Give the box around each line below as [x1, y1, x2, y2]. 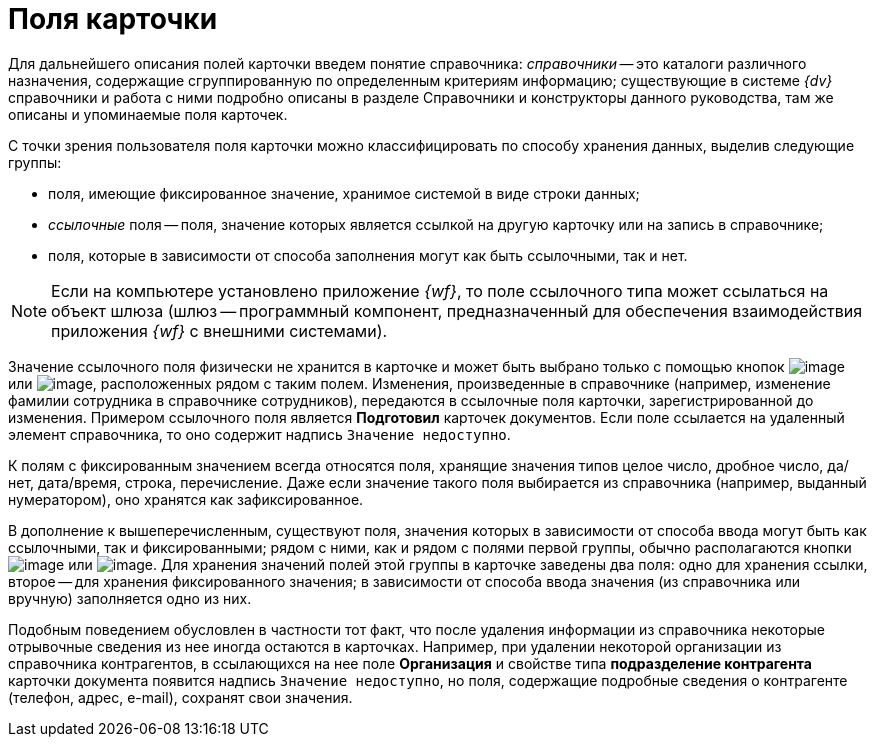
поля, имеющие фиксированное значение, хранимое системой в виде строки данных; [48, 184, 640, 202]
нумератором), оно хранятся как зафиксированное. [8, 490, 364, 508]
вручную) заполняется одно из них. [8, 589, 252, 607]
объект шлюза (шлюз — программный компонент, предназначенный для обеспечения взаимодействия [51, 300, 863, 321]
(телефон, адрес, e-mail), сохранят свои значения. [8, 688, 353, 706]
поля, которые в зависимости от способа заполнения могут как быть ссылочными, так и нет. [48, 246, 688, 264]
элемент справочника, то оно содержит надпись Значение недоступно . [8, 425, 511, 443]
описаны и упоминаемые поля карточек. [8, 105, 288, 123]
